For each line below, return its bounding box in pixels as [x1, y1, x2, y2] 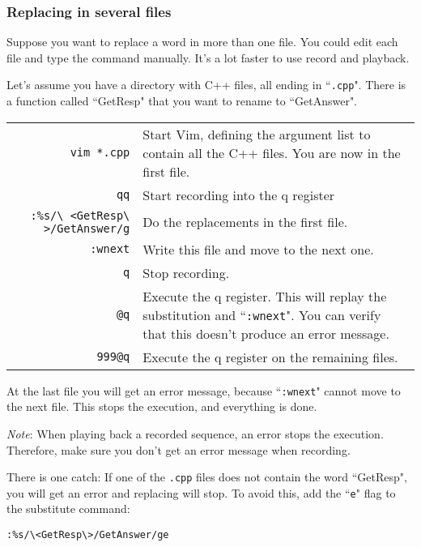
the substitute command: [6, 500, 130, 517]
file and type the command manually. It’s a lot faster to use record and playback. [6, 49, 410, 66]
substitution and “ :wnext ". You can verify [142, 305, 381, 324]
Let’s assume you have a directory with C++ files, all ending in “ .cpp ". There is [6, 76, 406, 93]
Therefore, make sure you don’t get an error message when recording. [6, 441, 351, 458]
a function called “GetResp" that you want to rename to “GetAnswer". [6, 92, 358, 109]
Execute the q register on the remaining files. [142, 347, 398, 366]
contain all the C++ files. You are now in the [142, 143, 401, 162]
